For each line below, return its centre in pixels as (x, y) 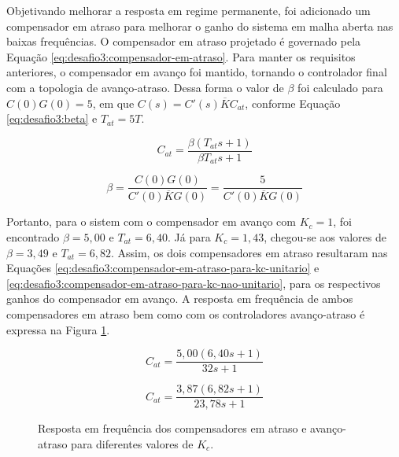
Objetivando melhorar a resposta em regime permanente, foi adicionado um (188, 10)
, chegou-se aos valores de (325, 236)
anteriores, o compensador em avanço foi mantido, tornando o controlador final (197, 72)
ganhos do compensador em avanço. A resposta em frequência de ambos (180, 299)
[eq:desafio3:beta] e (52, 118)
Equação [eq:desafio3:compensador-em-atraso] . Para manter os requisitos (181, 56)
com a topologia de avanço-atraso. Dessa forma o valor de (145, 87)
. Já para (189, 236)
